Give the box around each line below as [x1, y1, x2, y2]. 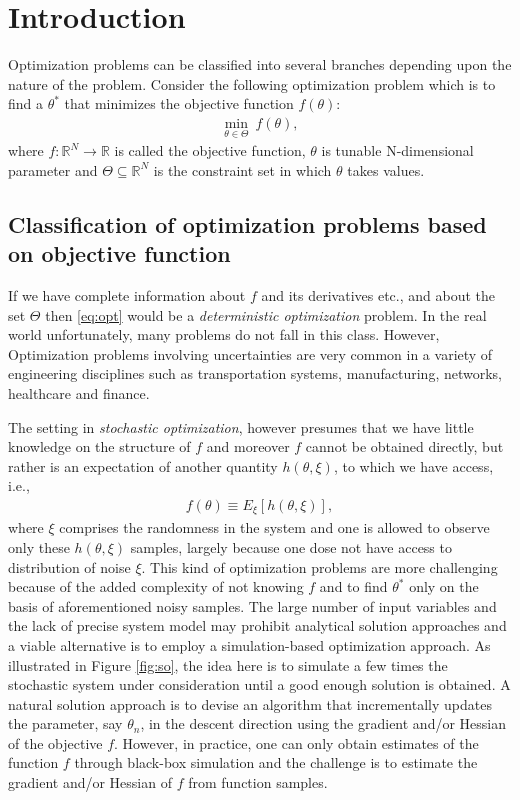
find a [8, 93, 44, 114]
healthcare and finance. [8, 382, 150, 403]
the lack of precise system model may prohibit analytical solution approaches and [8, 615, 507, 636]
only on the [409, 576, 479, 597]
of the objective [8, 732, 103, 753]
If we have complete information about [8, 284, 246, 305]
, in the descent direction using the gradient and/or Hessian [140, 713, 506, 734]
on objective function [8, 238, 231, 269]
